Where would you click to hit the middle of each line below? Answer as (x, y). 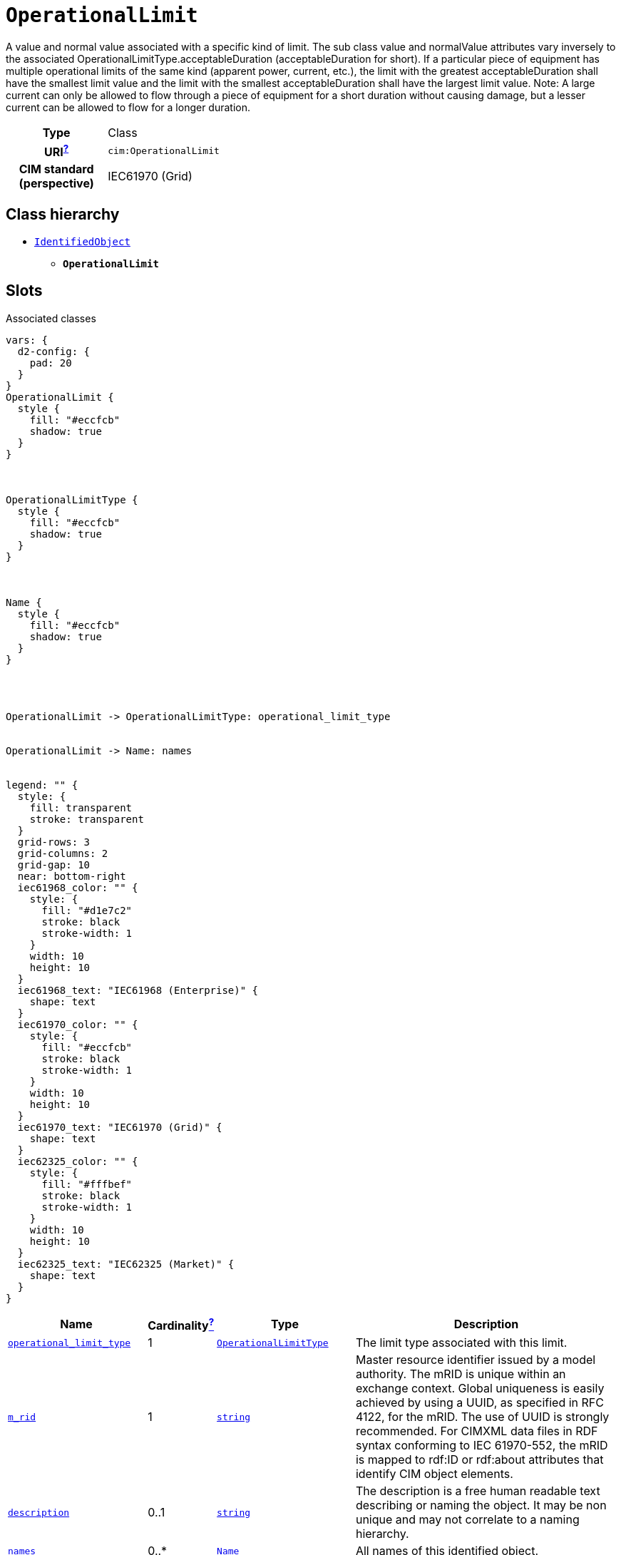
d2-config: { (54, 351)
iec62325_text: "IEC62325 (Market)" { (126, 1264)
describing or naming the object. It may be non (481, 1505)
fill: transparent (81, 807)
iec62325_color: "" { (78, 1161)
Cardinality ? (181, 1324)
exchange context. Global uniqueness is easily (480, 1389)
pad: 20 (51, 363)
